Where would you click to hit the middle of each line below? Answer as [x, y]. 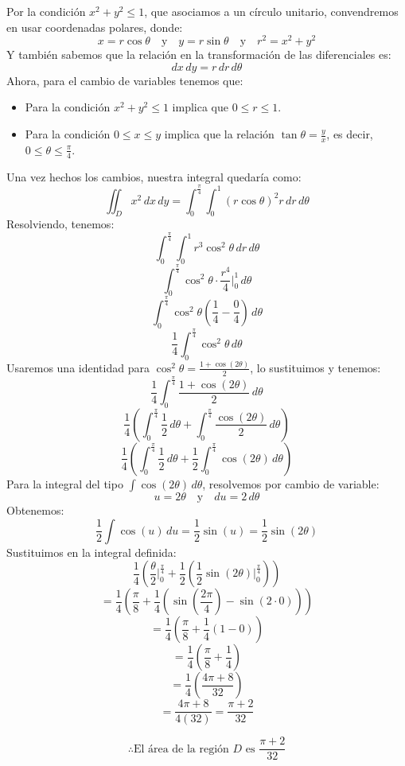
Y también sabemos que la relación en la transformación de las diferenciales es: [199, 54]
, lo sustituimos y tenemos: [315, 367]
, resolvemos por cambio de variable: [291, 483]
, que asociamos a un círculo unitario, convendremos [271, 11]
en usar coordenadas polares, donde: [95, 27]
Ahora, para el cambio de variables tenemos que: [125, 80]
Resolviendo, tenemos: [60, 224]
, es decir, [350, 134]
